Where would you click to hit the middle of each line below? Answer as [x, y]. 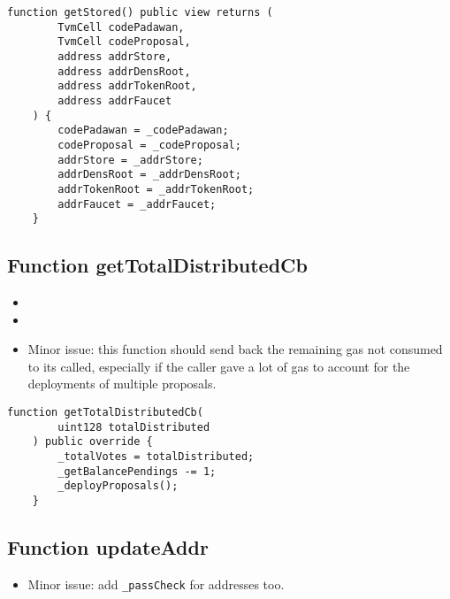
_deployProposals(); [118, 486]
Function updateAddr [108, 547]
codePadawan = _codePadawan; [143, 131]
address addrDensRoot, [124, 71]
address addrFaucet [115, 100]
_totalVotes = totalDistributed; [156, 456]
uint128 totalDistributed [134, 427]
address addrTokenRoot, [127, 86]
